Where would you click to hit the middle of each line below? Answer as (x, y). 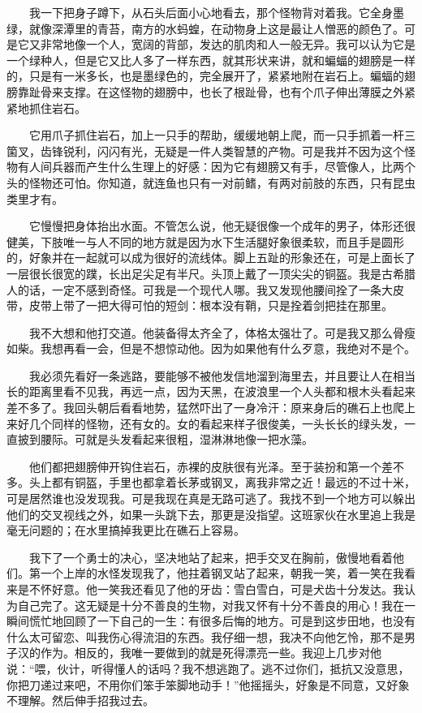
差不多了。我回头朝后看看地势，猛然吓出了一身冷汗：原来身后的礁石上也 (200, 408)
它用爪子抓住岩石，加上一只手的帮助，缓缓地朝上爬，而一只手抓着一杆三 (222, 135)
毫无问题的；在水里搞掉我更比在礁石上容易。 (126, 530)
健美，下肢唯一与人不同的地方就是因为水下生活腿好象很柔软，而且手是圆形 (205, 241)
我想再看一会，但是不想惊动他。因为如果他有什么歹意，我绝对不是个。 (228, 348)
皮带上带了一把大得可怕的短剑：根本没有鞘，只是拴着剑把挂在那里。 (211, 305)
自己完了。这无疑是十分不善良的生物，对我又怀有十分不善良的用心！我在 (211, 605)
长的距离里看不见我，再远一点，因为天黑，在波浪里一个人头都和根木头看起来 (211, 391)
